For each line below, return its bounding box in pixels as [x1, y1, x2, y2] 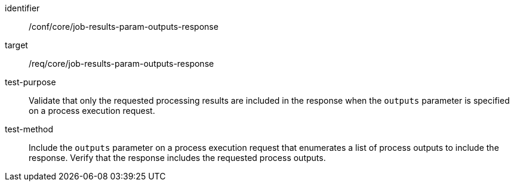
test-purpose [5, 77, 56, 87]
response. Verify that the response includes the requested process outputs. [29, 153, 326, 163]
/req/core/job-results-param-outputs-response [29, 58, 214, 69]
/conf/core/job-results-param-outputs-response [29, 21, 218, 32]
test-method [5, 124, 53, 134]
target [5, 40, 28, 50]
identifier [5, 3, 40, 13]
